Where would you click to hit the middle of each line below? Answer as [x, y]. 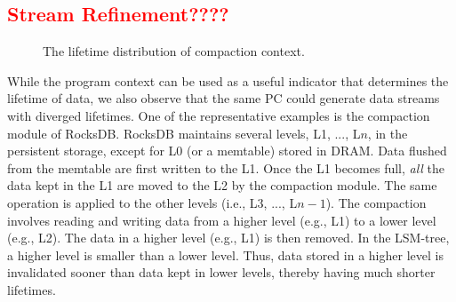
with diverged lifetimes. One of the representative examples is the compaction [219, 115]
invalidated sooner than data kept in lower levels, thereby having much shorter [221, 272]
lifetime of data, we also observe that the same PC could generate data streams [224, 98]
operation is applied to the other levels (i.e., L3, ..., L [152, 202]
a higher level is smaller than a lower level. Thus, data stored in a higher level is [225, 254]
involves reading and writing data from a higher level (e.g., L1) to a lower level [222, 220]
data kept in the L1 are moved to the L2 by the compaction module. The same [222, 185]
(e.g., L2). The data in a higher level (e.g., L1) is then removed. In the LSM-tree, [228, 238]
